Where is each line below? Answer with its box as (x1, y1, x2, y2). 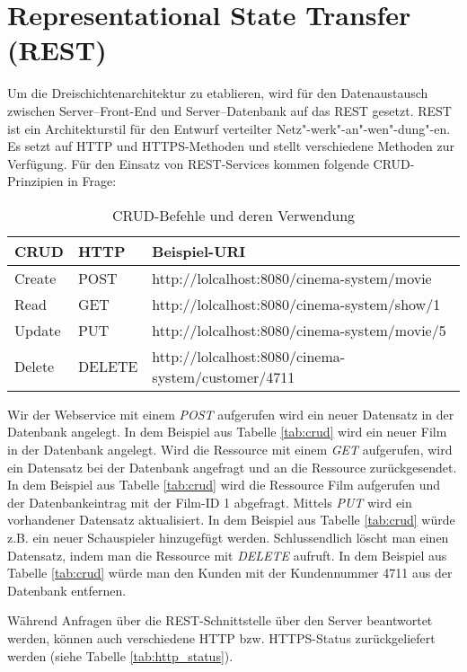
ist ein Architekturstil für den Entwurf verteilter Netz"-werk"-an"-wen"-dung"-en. (7, 119, 451, 137)
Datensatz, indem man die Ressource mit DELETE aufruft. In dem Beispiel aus (7, 545, 447, 564)
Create (14, 267, 57, 288)
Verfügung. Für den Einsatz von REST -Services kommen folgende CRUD (7, 154, 410, 172)
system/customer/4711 (152, 366, 295, 387)
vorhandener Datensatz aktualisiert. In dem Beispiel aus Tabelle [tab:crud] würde (7, 510, 455, 529)
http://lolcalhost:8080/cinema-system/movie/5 (152, 319, 446, 340)
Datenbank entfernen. (7, 580, 127, 599)
